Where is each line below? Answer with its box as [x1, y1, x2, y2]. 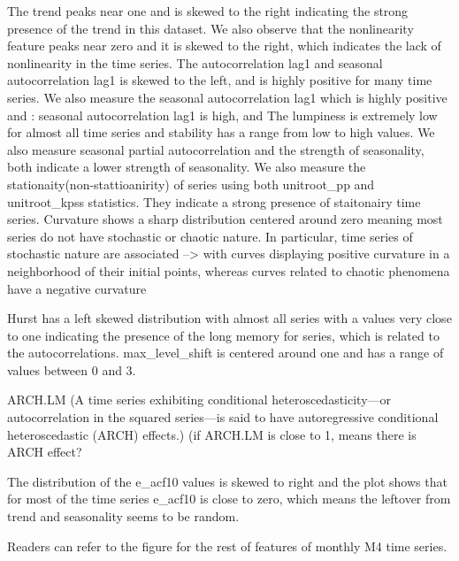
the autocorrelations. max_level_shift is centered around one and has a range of [7, 343, 444, 362]
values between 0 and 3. [7, 360, 136, 379]
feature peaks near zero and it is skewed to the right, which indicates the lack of [7, 36, 441, 55]
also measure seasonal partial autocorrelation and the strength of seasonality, [7, 140, 425, 158]
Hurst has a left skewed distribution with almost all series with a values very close [7, 309, 452, 327]
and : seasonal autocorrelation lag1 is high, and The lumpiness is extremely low [7, 105, 438, 124]
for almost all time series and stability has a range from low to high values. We [7, 123, 435, 142]
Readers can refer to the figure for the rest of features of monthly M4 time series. [7, 536, 448, 555]
